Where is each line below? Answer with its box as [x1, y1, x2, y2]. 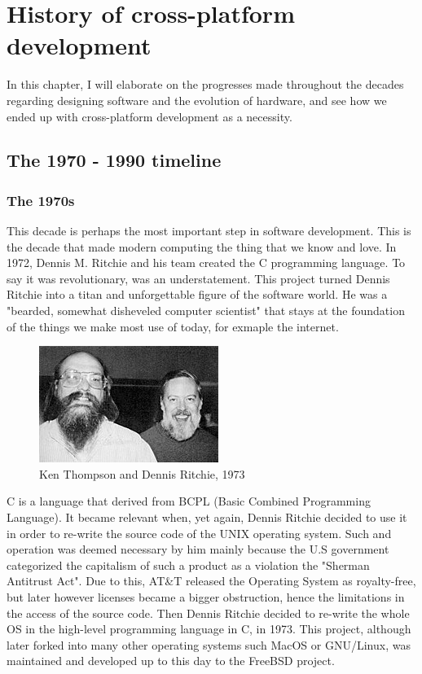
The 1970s [7, 190, 75, 210]
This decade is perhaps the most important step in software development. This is [7, 222, 411, 239]
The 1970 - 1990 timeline [7, 147, 222, 173]
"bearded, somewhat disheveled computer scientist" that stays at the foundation [7, 302, 405, 319]
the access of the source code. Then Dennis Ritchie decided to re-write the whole [7, 604, 410, 621]
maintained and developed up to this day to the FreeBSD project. [7, 652, 335, 669]
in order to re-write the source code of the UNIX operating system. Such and [7, 524, 392, 541]
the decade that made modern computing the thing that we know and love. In [7, 238, 397, 255]
